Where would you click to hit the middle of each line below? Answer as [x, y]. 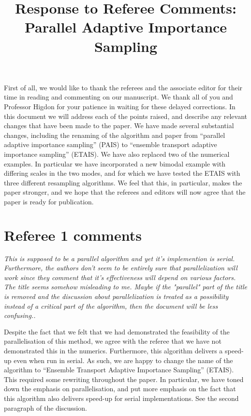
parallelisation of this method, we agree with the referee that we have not [113, 341]
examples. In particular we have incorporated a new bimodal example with [115, 163]
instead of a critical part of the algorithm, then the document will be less [111, 306]
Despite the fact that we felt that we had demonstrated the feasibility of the [117, 331]
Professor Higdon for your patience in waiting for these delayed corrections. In [120, 106]
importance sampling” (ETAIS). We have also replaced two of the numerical [117, 154]
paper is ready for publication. [49, 201]
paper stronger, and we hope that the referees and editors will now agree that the [125, 192]
